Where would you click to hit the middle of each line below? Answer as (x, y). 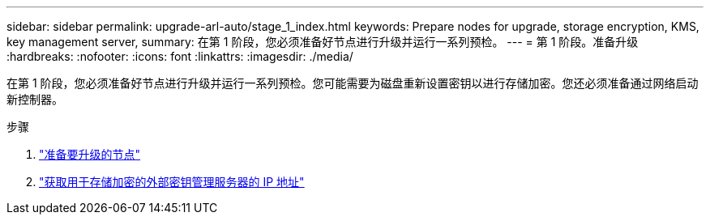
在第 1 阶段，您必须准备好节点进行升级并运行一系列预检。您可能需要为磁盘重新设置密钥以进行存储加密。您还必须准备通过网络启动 (353, 83)
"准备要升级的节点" (90, 154)
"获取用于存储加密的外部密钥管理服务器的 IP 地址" (172, 182)
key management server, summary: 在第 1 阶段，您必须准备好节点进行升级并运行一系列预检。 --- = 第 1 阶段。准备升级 (323, 42)
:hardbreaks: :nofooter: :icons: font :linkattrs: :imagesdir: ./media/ (180, 56)
